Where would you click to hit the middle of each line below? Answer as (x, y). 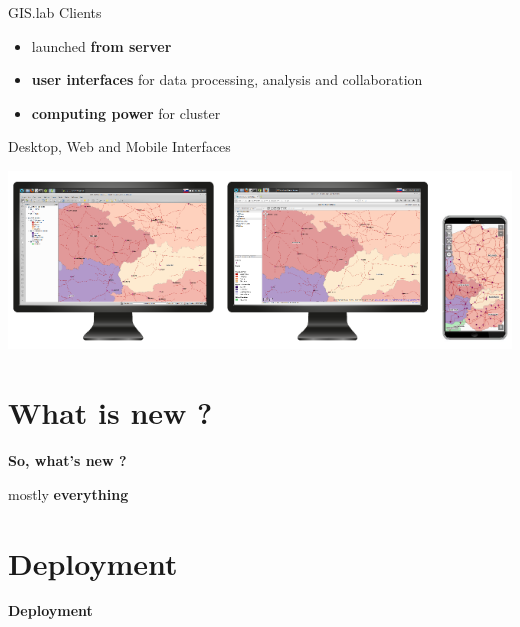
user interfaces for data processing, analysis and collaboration (227, 79)
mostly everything (68, 493)
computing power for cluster (126, 112)
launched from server (101, 45)
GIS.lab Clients (55, 12)
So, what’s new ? (67, 460)
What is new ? (110, 412)
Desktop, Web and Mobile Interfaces (119, 146)
